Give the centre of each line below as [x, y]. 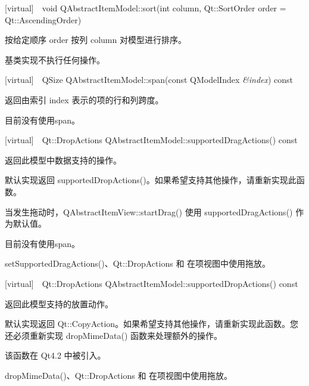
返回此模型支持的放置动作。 [59, 303]
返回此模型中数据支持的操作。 [63, 160]
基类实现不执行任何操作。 [55, 59]
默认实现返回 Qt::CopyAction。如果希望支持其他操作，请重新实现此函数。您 [152, 324]
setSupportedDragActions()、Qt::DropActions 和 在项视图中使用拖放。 [138, 263]
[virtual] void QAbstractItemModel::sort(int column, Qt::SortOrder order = [146, 8]
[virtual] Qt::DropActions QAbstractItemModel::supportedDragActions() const [151, 140]
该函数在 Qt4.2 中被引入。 [55, 355]
